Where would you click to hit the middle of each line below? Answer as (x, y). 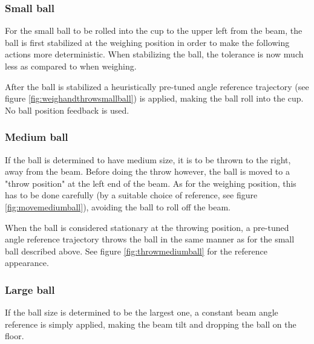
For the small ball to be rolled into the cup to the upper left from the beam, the (154, 31)
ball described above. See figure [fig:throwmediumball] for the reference (136, 251)
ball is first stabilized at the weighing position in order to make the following (147, 42)
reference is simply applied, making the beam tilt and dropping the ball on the (151, 324)
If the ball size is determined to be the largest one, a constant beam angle (142, 312)
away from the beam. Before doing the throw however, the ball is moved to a (147, 171)
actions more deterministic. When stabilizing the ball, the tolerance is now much (154, 54)
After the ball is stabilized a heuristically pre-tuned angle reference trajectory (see (157, 86)
